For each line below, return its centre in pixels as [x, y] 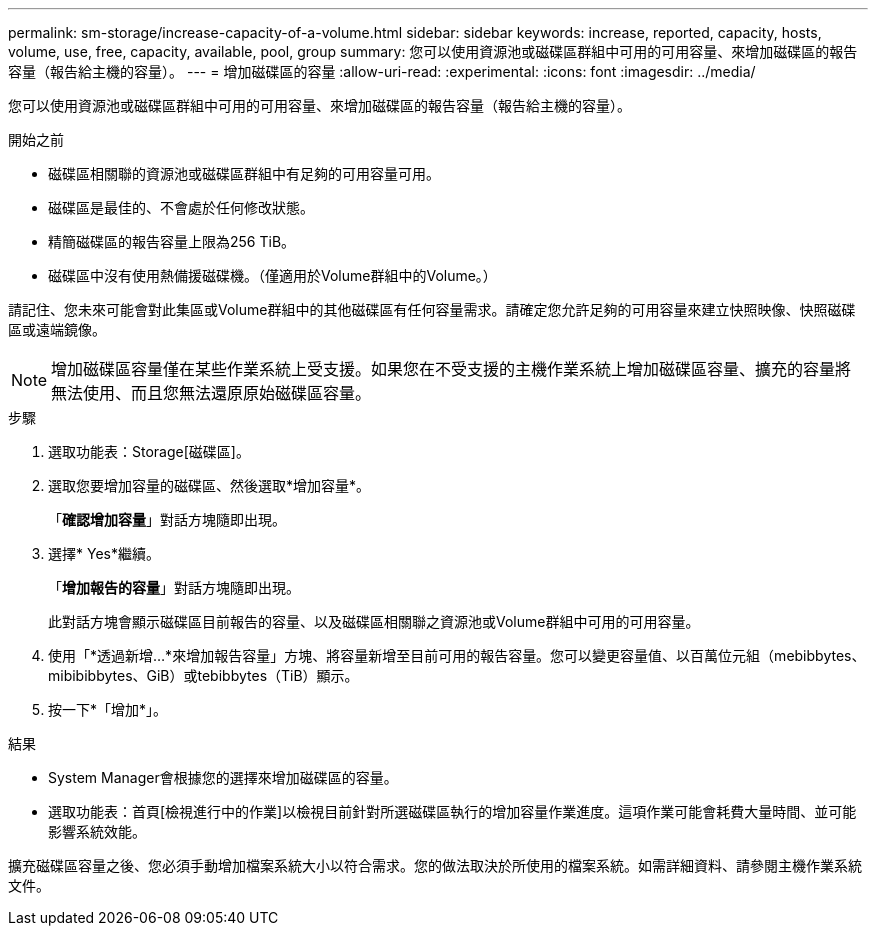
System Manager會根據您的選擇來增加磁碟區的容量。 [223, 777]
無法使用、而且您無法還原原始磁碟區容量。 [211, 393]
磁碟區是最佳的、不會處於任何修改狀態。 [181, 207]
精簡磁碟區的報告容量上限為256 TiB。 [172, 241]
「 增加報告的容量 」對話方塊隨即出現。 [174, 587]
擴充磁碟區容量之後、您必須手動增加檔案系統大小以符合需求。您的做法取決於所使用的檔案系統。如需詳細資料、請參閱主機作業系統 [435, 865]
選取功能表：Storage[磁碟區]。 [149, 451]
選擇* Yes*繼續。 [104, 553]
